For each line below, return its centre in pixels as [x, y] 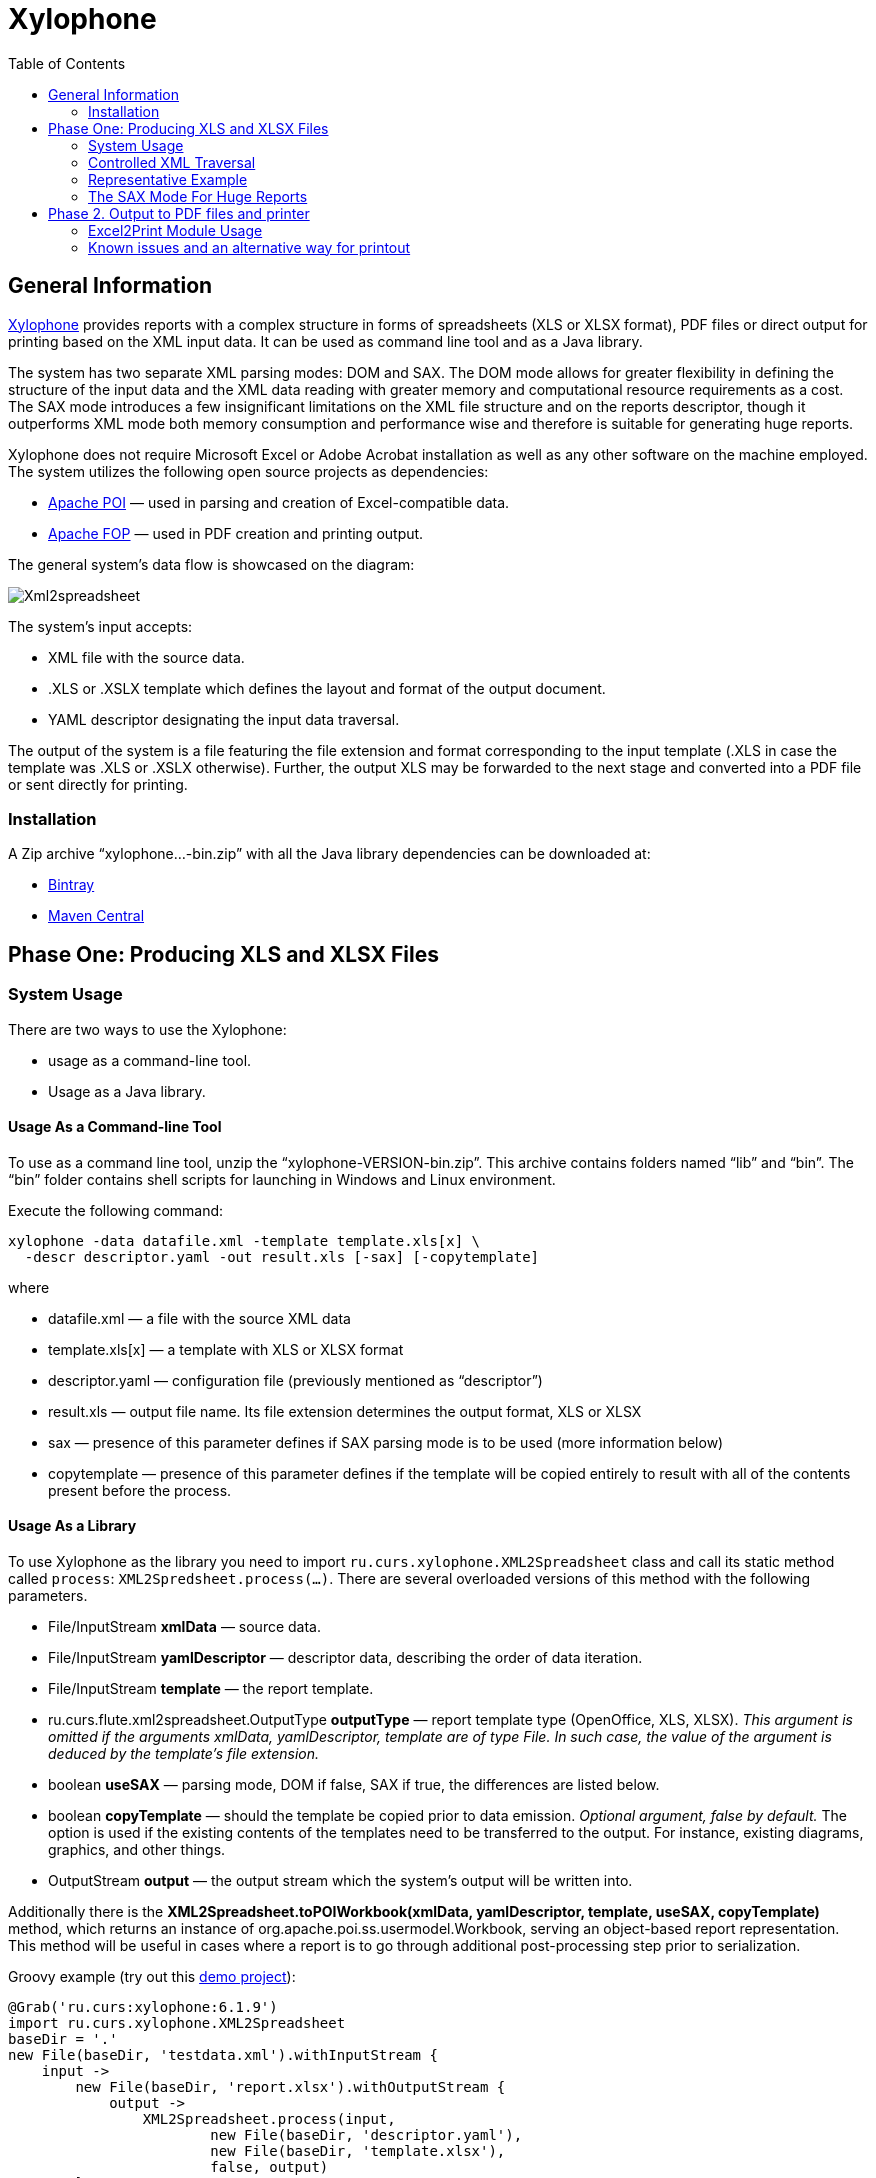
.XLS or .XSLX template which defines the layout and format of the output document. [327, 688]
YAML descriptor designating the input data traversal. [224, 719]
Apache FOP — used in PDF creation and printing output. [236, 533]
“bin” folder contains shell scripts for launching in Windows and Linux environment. [282, 1179]
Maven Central [96, 916]
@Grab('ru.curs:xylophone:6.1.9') [143, 2007]
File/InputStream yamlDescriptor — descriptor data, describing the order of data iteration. [345, 1657]
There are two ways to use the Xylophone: [147, 1029]
